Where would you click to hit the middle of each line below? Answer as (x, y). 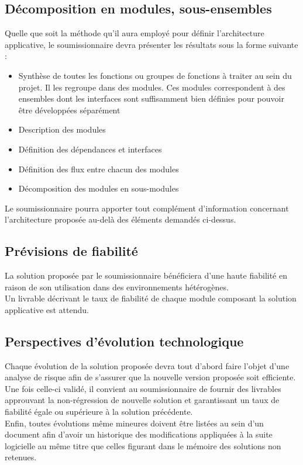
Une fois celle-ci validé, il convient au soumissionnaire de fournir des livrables (143, 388)
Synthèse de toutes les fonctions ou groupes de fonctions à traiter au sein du (155, 75)
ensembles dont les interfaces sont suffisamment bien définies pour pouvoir (151, 98)
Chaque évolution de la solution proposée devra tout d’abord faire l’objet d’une (147, 365)
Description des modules (62, 129)
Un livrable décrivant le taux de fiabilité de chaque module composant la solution (151, 298)
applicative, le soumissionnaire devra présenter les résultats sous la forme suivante (151, 44)
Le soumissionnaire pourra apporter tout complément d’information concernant (147, 208)
